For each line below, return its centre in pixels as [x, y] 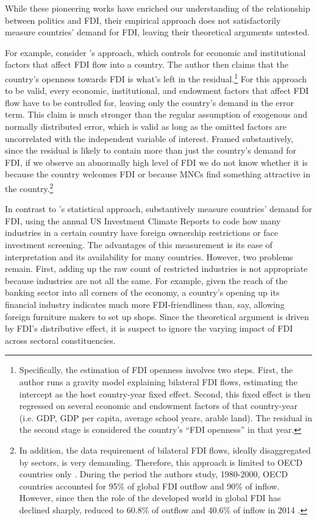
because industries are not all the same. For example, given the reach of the [146, 280]
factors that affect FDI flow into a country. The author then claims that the [147, 64]
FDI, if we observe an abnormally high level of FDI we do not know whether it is [156, 162]
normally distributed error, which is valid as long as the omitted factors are [146, 126]
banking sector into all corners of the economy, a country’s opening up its [142, 292]
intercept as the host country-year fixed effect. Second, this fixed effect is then [165, 394]
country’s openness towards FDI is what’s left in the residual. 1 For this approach [156, 77]
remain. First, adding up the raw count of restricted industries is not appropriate [156, 269]
